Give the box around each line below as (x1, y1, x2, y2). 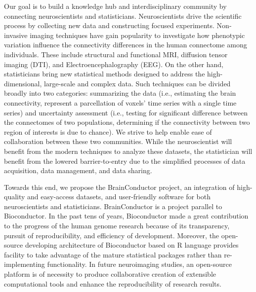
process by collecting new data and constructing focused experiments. (4, 20, 214, 31)
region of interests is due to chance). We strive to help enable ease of (4, 126, 212, 137)
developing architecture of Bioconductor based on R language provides (25, 240, 239, 250)
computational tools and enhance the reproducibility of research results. (4, 278, 221, 289)
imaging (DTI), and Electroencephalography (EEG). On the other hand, (4, 59, 224, 69)
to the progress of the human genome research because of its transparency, (4, 220, 230, 231)
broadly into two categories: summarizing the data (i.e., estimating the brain (4, 88, 236, 98)
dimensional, (4, 78, 42, 88)
